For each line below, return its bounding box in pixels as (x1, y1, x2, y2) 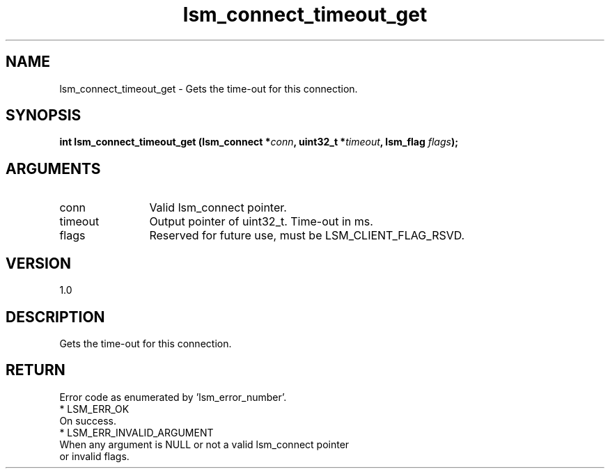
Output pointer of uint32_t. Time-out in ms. (149, 214, 373, 229)
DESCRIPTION (6, 308, 105, 326)
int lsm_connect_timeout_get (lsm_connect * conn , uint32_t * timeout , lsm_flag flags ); (59, 136, 458, 148)
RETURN (6, 361, 65, 379)
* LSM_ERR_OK (59, 402, 130, 415)
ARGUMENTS (6, 159, 101, 177)
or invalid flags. (59, 450, 130, 462)
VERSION (6, 254, 72, 272)
